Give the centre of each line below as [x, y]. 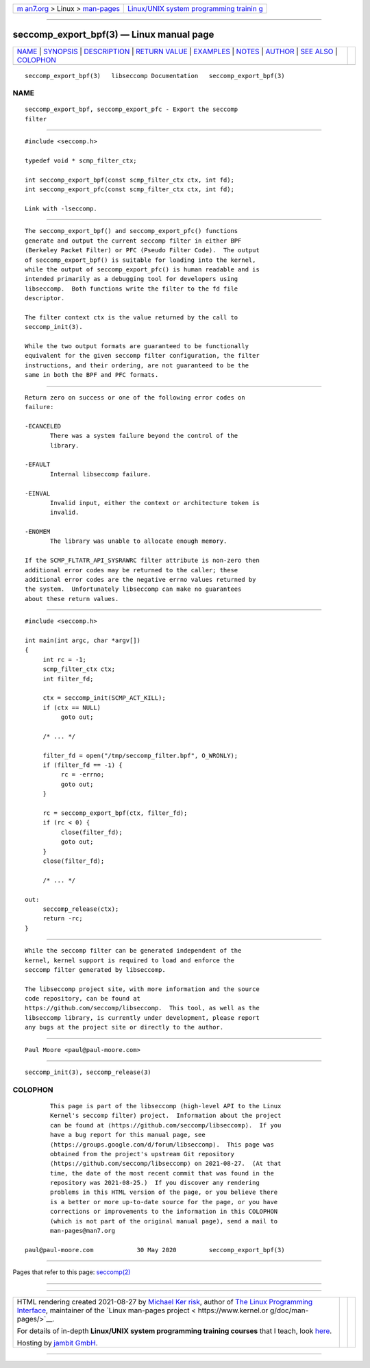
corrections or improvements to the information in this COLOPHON [164, 1212]
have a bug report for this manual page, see [128, 1135]
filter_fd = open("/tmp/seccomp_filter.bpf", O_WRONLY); [140, 755]
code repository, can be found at [83, 999]
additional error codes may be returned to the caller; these [132, 570]
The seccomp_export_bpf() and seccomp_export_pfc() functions [132, 231]
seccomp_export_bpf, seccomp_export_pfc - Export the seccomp [132, 109]
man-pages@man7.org [83, 1231]
